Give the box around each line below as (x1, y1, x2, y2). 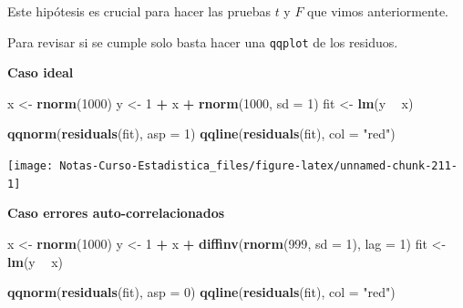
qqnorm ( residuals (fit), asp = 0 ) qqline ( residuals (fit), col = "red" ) (7, 282, 396, 302)
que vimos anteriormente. (307, 2, 449, 20)
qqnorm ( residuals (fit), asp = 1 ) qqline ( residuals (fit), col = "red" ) (7, 124, 396, 143)
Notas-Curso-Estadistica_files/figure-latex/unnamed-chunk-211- (59, 159, 458, 173)
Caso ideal (7, 63, 74, 82)
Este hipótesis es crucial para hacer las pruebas (7, 2, 271, 20)
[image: (7, 159, 54, 173)
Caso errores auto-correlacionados (7, 203, 225, 222)
